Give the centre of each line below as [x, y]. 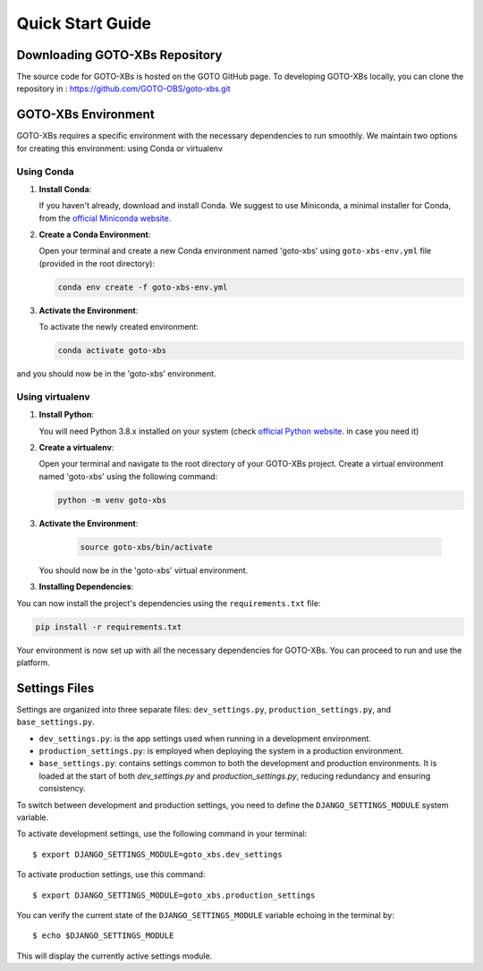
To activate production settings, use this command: [111, 874]
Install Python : [66, 415]
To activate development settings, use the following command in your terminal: [162, 834]
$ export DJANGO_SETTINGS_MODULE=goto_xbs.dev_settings [157, 854]
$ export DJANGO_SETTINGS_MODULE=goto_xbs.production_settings [174, 895]
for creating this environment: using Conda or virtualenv [120, 148]
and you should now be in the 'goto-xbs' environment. [116, 374]
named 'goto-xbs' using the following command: [128, 476]
